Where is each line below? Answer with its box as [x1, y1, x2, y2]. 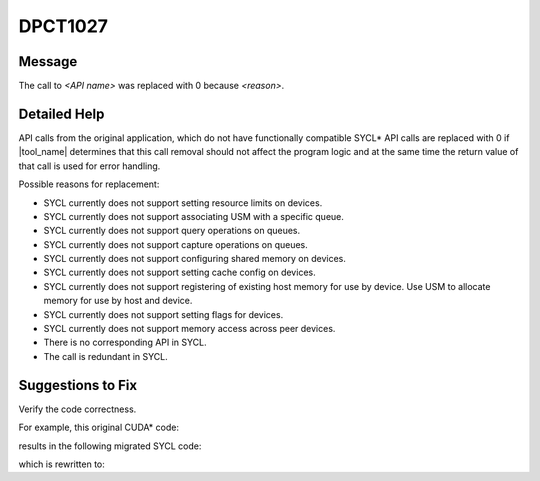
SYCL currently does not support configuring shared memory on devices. [43, 253, 347, 265]
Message [18, 53, 78, 70]
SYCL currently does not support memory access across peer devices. [43, 323, 336, 335]
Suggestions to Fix [18, 376, 138, 394]
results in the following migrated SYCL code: [18, 440, 202, 452]
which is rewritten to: [18, 458, 105, 470]
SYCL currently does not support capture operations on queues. [43, 238, 309, 250]
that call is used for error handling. [18, 160, 161, 172]
